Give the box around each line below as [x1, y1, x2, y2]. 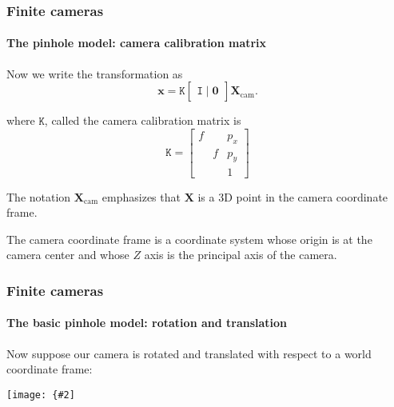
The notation [6, 188, 71, 205]
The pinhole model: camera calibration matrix [6, 34, 267, 51]
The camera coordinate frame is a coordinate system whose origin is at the [6, 230, 372, 247]
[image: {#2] [6, 389, 75, 401]
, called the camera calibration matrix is [44, 112, 241, 129]
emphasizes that [101, 188, 181, 205]
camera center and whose [6, 246, 129, 263]
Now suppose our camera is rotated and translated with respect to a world [6, 345, 372, 361]
